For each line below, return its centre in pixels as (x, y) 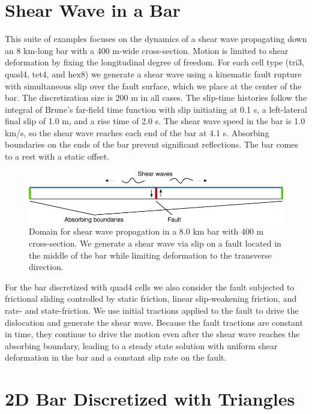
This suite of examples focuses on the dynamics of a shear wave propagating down (156, 39)
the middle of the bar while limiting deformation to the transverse (150, 255)
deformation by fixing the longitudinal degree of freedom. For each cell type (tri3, (154, 62)
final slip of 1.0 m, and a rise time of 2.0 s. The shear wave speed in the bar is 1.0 (155, 121)
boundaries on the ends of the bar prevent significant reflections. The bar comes (152, 144)
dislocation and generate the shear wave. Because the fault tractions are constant (154, 322)
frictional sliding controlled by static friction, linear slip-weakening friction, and (151, 298)
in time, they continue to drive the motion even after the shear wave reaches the (152, 334)
